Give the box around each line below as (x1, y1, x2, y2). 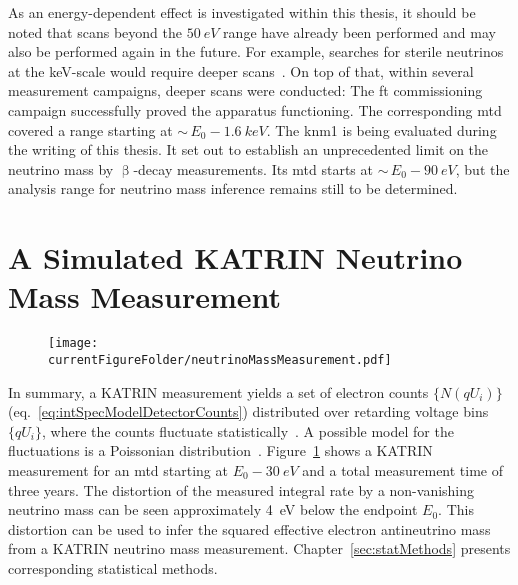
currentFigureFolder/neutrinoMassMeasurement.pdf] (48, 352, 392, 367)
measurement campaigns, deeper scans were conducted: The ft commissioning (8, 80, 483, 101)
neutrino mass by (8, 158, 114, 179)
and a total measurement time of (302, 459, 504, 480)
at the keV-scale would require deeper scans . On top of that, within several (8, 60, 474, 81)
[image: (48, 336, 99, 351)
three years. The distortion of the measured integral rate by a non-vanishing (8, 479, 475, 500)
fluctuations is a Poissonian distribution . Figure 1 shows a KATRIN (8, 440, 433, 461)
